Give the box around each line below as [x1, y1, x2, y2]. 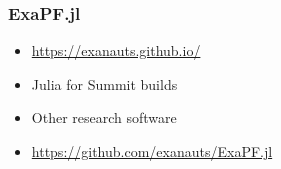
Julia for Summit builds [31, 73, 178, 94]
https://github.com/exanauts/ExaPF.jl [31, 141, 273, 161]
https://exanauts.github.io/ [31, 40, 201, 61]
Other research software [31, 107, 177, 128]
